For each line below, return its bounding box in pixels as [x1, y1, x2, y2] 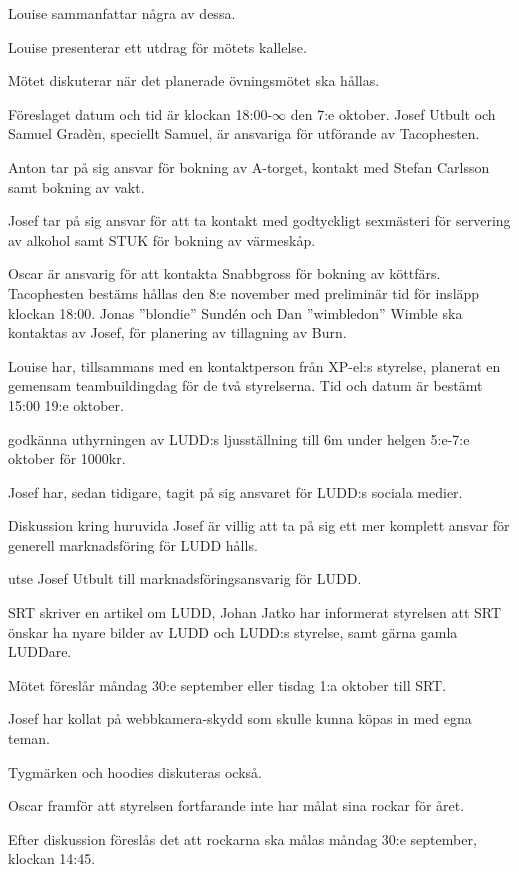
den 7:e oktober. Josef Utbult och [290, 103, 496, 124]
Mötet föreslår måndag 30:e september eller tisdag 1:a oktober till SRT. [8, 674, 447, 695]
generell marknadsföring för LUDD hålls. [8, 534, 258, 555]
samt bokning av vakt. [8, 176, 145, 197]
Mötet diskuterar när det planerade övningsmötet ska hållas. [8, 70, 380, 91]
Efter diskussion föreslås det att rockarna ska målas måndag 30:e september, [8, 828, 477, 849]
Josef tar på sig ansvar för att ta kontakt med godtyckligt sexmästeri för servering [8, 210, 511, 231]
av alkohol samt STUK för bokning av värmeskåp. [8, 229, 316, 250]
